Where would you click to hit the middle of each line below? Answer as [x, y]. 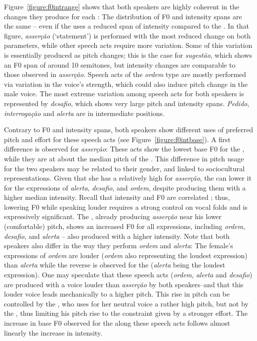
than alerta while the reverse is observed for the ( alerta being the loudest [115, 265]
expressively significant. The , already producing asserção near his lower [113, 216]
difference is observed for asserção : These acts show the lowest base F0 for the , [124, 149]
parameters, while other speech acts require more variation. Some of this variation [128, 45]
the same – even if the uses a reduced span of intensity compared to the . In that [127, 26]
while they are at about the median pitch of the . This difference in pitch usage [124, 158]
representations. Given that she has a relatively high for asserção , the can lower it [128, 178]
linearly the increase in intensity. [53, 332]
